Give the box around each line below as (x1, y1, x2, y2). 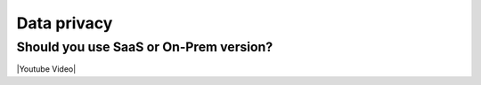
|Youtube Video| (16, 64, 77, 74)
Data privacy (16, 13, 113, 33)
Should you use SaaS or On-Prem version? (16, 39, 273, 55)
